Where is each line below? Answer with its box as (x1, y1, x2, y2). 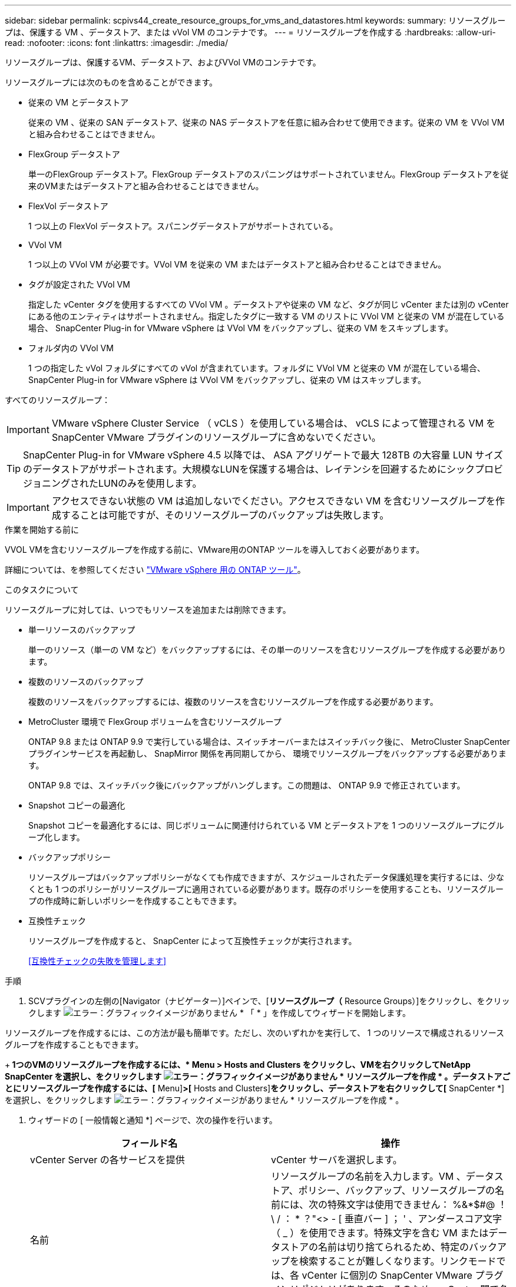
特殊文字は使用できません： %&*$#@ (328, 1199, 495, 1210)
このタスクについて (5, 585, 79, 595)
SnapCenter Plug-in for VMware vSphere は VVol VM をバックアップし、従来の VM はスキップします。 (28, 375, 426, 385)
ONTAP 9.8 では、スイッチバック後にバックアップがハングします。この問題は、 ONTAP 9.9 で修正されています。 (28, 780, 465, 790)
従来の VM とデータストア (28, 97, 129, 107)
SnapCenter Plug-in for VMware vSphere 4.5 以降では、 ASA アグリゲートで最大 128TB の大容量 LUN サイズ (23, 449, 503, 461)
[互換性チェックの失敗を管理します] (28, 956, 167, 966)
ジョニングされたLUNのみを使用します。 (23, 477, 202, 489)
